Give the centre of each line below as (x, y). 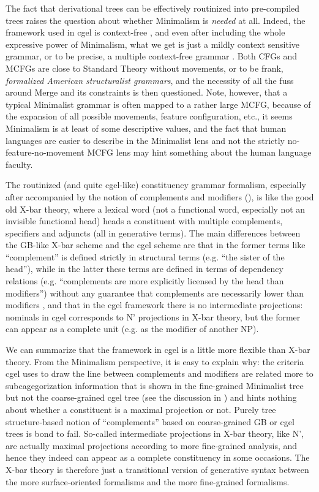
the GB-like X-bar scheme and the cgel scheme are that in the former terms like (156, 245)
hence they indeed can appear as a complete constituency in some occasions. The (158, 457)
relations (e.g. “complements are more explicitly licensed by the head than (145, 281)
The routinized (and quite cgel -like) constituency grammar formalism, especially (156, 185)
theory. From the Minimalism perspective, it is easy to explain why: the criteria (155, 361)
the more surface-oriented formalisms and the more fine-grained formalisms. (148, 481)
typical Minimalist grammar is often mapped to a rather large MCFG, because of (158, 104)
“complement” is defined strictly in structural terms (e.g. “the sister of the (145, 256)
